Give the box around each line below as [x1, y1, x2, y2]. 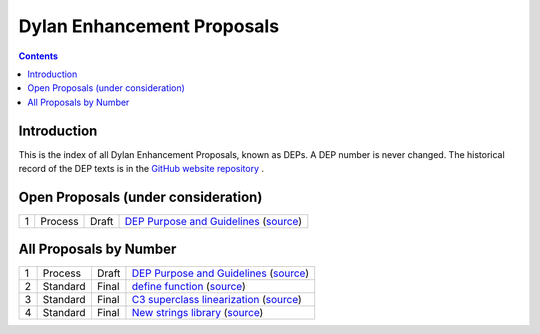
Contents [18, 50, 59, 62]
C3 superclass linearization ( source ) [131, 293, 302, 307]
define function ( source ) [131, 280, 247, 294]
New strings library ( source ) [131, 306, 264, 320]
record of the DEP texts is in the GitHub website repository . [18, 163, 265, 175]
